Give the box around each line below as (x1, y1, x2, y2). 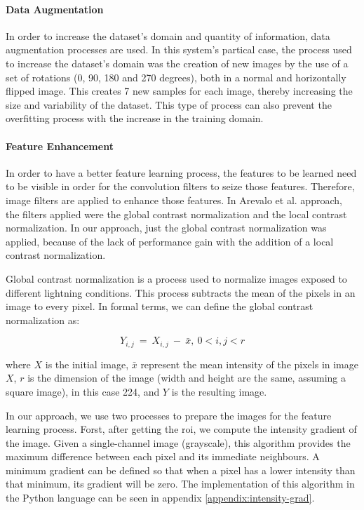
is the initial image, (45, 356, 129, 371)
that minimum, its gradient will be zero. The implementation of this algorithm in (6, 476, 355, 491)
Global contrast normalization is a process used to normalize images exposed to (6, 271, 347, 286)
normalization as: (6, 312, 80, 327)
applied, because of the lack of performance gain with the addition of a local (6, 234, 334, 248)
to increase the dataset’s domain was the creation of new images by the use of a (6, 55, 349, 70)
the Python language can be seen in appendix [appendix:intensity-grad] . (6, 490, 315, 505)
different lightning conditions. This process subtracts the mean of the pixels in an (6, 285, 356, 300)
